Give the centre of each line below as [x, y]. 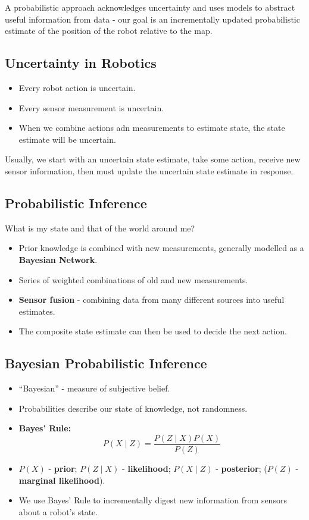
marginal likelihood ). [62, 480]
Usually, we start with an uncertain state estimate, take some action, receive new [153, 159]
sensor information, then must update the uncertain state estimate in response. [149, 170]
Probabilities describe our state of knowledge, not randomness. [133, 408]
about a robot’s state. [58, 511]
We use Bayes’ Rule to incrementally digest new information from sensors [153, 500]
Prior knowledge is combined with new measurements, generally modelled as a [161, 248]
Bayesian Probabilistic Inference [106, 363]
